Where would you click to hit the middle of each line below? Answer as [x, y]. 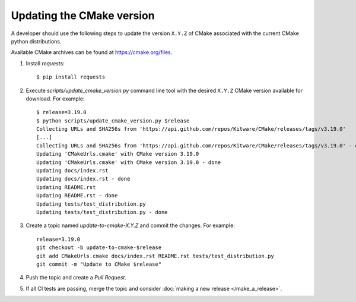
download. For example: [55, 99]
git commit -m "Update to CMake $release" [99, 264]
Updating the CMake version [83, 15]
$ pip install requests [71, 77]
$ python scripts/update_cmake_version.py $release [113, 121]
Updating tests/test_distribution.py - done [102, 212]
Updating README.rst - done [77, 196]
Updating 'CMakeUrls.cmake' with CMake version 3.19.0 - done [129, 162]
